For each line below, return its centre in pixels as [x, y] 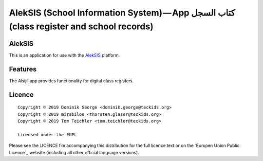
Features [23, 69]
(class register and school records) [81, 26]
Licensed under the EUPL [47, 134]
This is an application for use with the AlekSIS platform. [65, 55]
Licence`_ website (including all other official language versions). [74, 152]
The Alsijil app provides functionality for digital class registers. [71, 81]
